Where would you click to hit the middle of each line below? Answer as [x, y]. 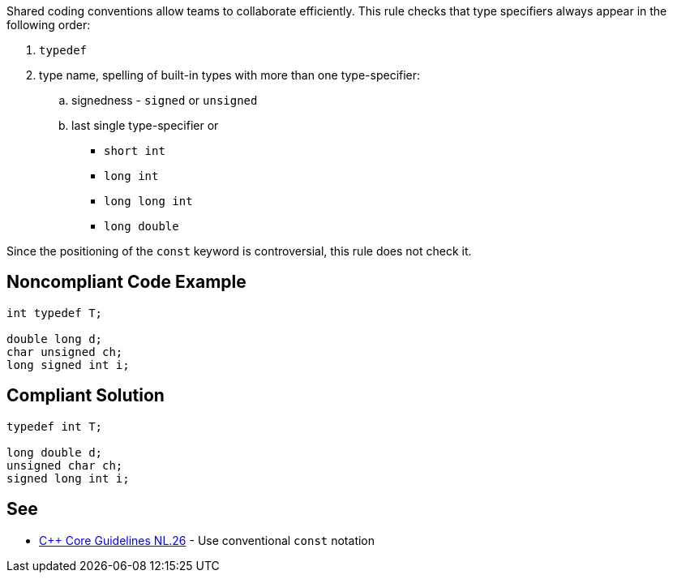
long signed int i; [68, 365]
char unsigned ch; [65, 352]
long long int [148, 201]
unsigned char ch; [65, 465]
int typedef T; [55, 313]
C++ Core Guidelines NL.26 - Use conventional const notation [207, 540]
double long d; [55, 339]
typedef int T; [55, 426]
